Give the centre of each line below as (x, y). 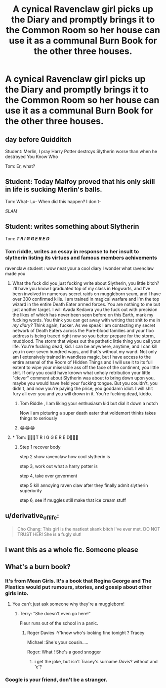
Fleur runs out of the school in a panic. (59, 623)
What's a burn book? (38, 566)
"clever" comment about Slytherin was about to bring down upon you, (83, 378)
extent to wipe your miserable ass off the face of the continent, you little (85, 367)
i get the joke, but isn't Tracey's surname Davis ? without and (96, 662)
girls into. (17, 593)
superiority (31, 490)
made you (15, 273)
